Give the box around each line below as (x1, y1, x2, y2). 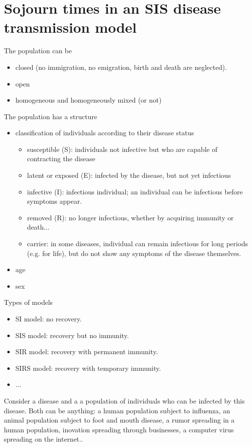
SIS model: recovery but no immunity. (15, 330, 129, 340)
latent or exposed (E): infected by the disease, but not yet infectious (27, 170, 231, 180)
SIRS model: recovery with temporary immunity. (15, 362, 161, 373)
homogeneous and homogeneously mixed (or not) (15, 95, 162, 105)
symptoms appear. (27, 196, 82, 206)
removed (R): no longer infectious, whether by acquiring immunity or (27, 212, 234, 222)
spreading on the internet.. (4, 434, 83, 444)
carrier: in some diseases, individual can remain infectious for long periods (27, 238, 248, 249)
